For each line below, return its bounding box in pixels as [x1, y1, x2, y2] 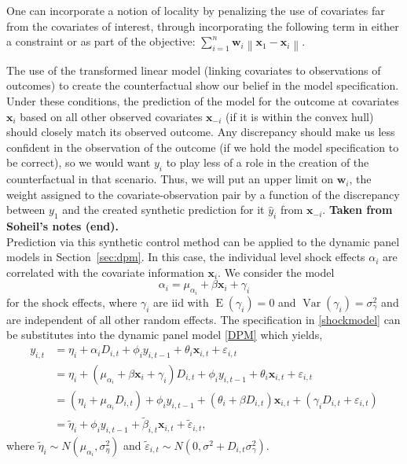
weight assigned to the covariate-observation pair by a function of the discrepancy [6, 186, 400, 202]
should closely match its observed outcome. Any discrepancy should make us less [6, 123, 395, 140]
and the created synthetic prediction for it [62, 201, 265, 218]
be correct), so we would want [6, 154, 151, 171]
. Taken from [322, 201, 393, 218]
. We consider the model [218, 263, 335, 280]
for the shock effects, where [6, 293, 137, 310]
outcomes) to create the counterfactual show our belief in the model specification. [6, 77, 399, 94]
